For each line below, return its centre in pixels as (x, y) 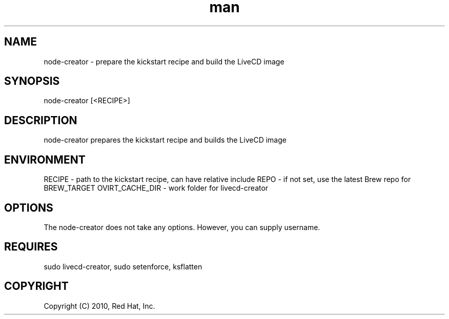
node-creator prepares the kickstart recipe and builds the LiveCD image (165, 140)
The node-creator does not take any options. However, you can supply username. (182, 227)
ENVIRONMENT (45, 159)
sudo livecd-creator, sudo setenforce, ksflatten (123, 266)
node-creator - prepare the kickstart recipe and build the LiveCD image (164, 61)
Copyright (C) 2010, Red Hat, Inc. (99, 306)
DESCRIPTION (41, 120)
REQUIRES (31, 247)
